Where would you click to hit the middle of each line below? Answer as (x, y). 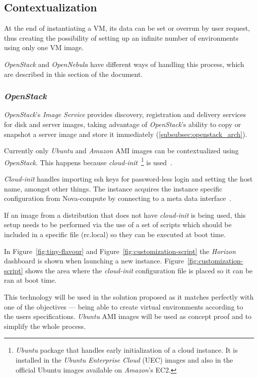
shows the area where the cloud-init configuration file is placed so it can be (139, 270)
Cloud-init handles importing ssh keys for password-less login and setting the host (129, 179)
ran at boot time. (30, 280)
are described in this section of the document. (73, 74)
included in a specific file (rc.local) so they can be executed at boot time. (115, 234)
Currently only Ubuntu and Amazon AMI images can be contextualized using (121, 151)
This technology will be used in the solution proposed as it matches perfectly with (129, 296)
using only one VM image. (44, 47)
